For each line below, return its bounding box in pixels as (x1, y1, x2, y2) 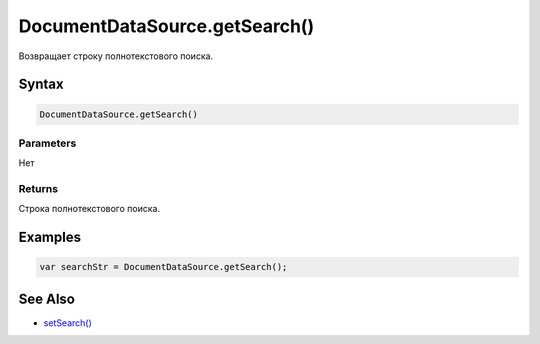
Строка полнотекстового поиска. (18, 203, 160, 215)
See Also (18, 290, 75, 307)
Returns (18, 182, 59, 196)
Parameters (18, 136, 77, 150)
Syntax (18, 76, 64, 93)
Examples (18, 229, 82, 246)
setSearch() (43, 316, 92, 329)
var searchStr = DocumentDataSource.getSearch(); (39, 261, 288, 273)
